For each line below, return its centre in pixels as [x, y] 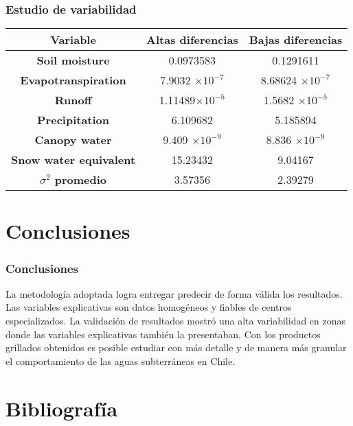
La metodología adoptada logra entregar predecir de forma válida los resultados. [174, 293]
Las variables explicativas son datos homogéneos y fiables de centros [149, 307]
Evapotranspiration [73, 80]
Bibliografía [62, 408]
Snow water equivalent [73, 160]
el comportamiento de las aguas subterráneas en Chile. [121, 360]
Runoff [73, 100]
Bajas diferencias [296, 40]
